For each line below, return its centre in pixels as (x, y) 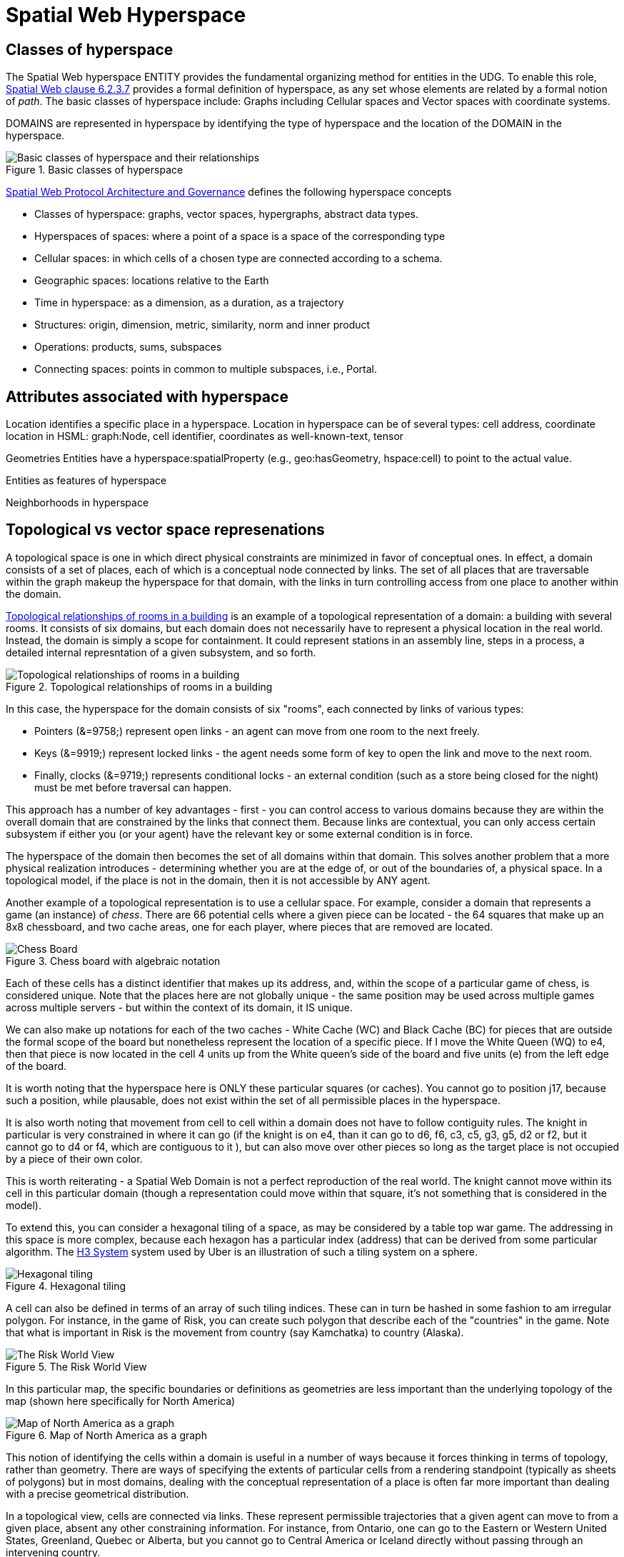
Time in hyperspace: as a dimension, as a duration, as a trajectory (189, 303)
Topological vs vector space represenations (165, 530)
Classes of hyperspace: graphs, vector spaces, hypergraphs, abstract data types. (226, 214)
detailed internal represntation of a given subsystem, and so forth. (161, 652)
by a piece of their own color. (74, 1158)
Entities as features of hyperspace (86, 481)
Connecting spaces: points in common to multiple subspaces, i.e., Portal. (206, 369)
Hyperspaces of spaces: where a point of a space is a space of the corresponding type (240, 236)
